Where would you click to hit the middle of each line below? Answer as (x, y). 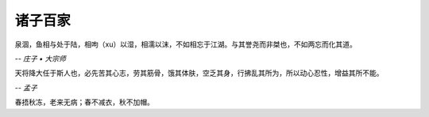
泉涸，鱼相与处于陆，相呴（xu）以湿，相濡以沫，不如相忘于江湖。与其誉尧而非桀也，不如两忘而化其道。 (186, 44)
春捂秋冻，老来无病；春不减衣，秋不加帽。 (84, 102)
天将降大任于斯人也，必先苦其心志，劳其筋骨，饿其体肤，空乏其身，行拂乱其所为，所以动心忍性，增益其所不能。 (199, 73)
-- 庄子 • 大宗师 (41, 58)
